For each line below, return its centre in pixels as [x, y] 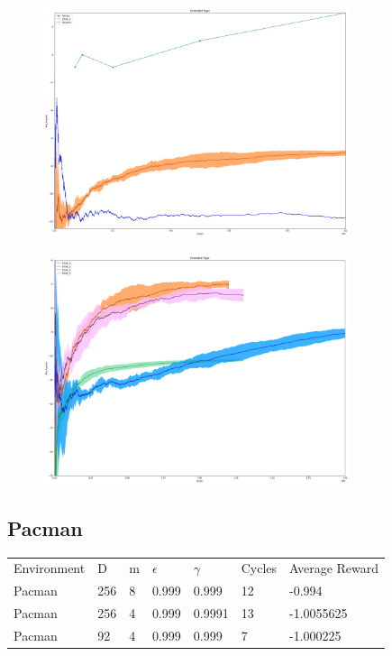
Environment [50, 568]
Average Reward [334, 568]
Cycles [259, 568]
